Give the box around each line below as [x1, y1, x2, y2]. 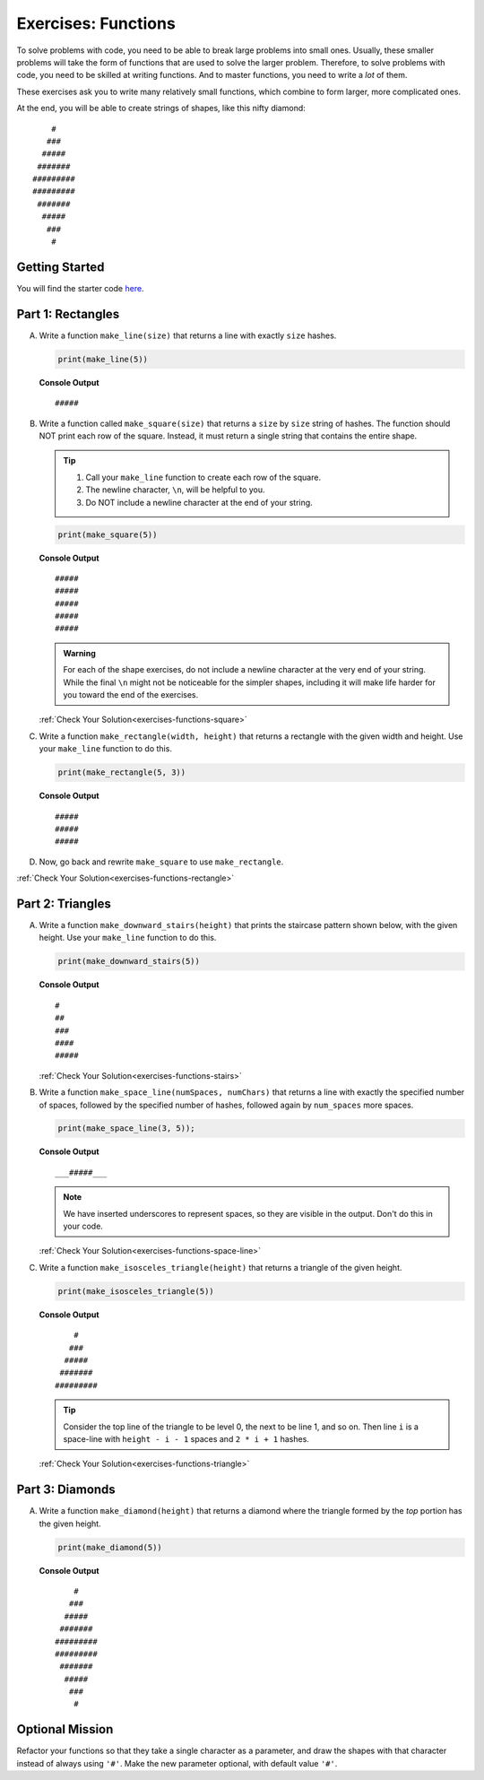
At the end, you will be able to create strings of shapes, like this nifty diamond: [16, 103, 307, 114]
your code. [63, 1220, 103, 1232]
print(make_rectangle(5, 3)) [57, 768, 186, 777]
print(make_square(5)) [57, 529, 158, 540]
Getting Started [16, 259, 105, 274]
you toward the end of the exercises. [63, 690, 199, 700]
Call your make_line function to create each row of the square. [85, 472, 322, 482]
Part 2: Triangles [16, 896, 112, 911]
